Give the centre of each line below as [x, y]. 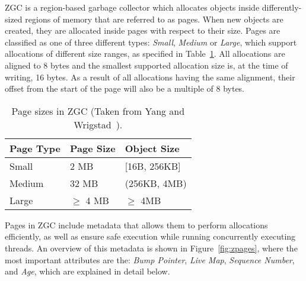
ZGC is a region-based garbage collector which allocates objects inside [132, 7]
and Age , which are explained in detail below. [87, 271]
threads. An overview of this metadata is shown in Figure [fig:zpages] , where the [151, 248]
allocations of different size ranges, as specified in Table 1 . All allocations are [145, 54]
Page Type [35, 148]
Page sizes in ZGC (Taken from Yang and [98, 111]
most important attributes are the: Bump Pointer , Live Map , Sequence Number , [150, 259]
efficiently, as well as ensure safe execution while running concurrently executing [150, 236]
